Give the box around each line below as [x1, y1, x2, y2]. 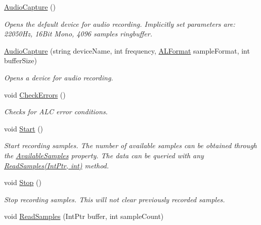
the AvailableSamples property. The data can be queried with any [4, 150, 204, 160]
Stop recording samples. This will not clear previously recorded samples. [4, 194, 225, 204]
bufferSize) [4, 55, 37, 66]
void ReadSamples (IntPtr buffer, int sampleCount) [4, 211, 164, 221]
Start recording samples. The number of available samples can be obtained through [4, 140, 257, 151]
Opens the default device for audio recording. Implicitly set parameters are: [4, 18, 235, 29]
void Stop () [4, 177, 41, 188]
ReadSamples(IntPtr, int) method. [4, 160, 109, 170]
